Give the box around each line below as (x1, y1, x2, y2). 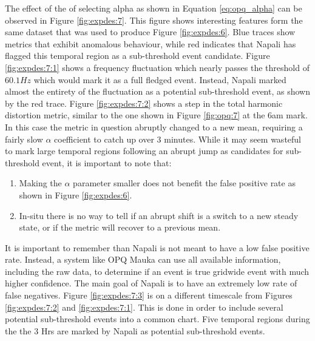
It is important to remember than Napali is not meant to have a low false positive (5, 241, 310, 254)
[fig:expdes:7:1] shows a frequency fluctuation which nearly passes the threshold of (5, 61, 310, 73)
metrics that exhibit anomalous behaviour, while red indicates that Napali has (5, 37, 296, 50)
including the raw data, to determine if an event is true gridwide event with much (5, 265, 310, 277)
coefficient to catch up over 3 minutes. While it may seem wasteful (54, 132, 302, 145)
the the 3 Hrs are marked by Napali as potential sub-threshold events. (5, 324, 265, 337)
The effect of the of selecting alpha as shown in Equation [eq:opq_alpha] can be (5, 2, 302, 14)
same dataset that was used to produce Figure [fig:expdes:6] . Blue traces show (5, 25, 296, 38)
